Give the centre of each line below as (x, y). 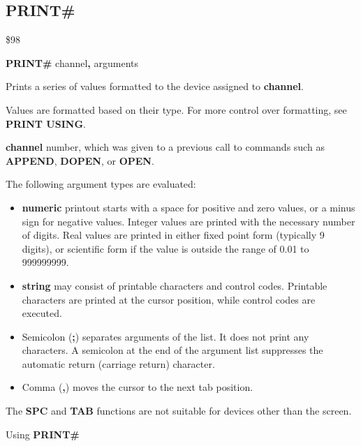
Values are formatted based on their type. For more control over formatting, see (176, 109)
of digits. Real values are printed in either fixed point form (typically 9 (173, 235)
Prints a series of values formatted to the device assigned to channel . (155, 86)
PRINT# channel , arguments (72, 62)
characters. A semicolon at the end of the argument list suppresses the (172, 350)
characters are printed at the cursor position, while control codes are (169, 299)
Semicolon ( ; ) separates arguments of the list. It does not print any (165, 336)
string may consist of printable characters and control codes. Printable (175, 285)
